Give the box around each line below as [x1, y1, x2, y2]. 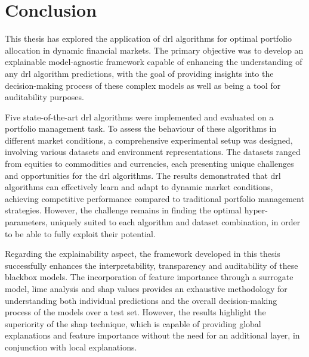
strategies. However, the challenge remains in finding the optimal [5, 204, 242, 216]
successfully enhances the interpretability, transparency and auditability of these [5, 259, 298, 271]
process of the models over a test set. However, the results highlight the [5, 306, 266, 318]
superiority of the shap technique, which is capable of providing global [5, 317, 261, 330]
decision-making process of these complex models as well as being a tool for [5, 79, 281, 91]
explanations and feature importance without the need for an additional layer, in [5, 329, 300, 342]
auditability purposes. [5, 91, 84, 103]
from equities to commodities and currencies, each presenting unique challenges [5, 157, 294, 170]
